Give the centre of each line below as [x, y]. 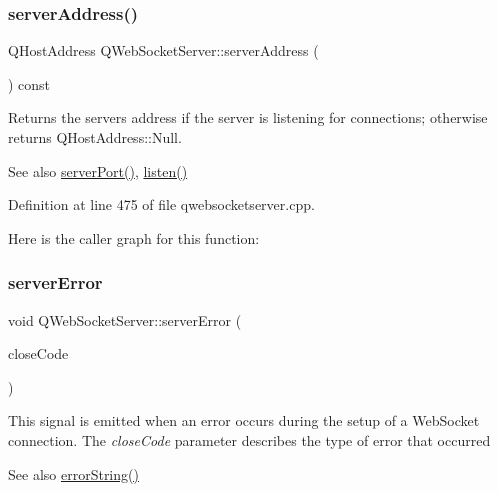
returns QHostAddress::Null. [95, 137]
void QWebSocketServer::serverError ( [125, 319]
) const [29, 83]
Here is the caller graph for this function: [134, 237]
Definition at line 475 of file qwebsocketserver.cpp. [161, 204]
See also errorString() [73, 473]
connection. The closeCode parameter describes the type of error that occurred [249, 439]
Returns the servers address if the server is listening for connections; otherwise [248, 117]
